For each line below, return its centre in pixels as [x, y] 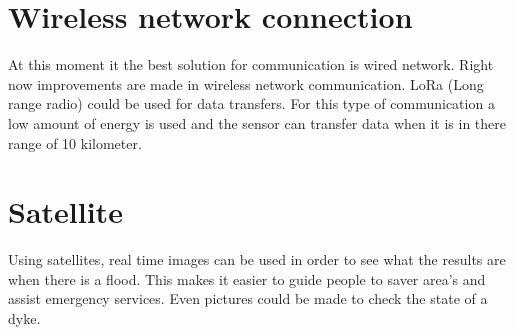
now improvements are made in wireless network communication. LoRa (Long [246, 83]
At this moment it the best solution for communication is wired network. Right [251, 64]
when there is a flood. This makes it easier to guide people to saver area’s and [247, 278]
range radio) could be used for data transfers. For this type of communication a [251, 103]
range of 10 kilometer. [75, 142]
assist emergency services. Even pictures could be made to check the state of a [248, 298]
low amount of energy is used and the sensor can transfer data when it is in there [257, 122]
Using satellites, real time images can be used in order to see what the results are [257, 259]
